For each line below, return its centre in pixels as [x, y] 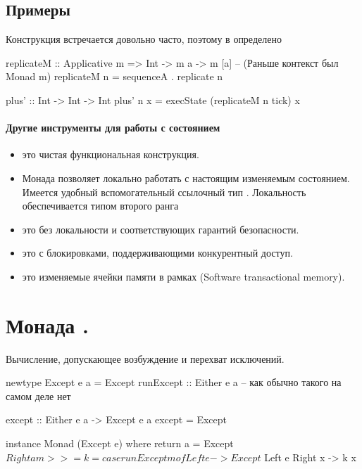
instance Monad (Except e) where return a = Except [120, 443]
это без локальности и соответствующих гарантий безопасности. [161, 229]
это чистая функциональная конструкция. [111, 154]
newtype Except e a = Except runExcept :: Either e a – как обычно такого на [174, 382]
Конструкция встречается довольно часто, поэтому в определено [144, 39]
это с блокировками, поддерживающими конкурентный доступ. [157, 253]
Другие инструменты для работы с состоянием [113, 128]
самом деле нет [38, 396]
